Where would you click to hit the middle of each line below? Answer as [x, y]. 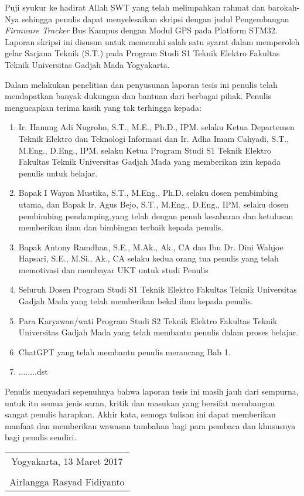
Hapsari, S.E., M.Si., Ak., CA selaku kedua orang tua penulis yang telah [148, 258]
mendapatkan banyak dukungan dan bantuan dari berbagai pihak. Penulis [138, 96]
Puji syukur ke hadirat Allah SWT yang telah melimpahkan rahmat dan [135, 7]
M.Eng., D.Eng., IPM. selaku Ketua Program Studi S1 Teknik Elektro [145, 150]
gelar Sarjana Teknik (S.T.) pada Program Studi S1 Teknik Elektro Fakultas [142, 53]
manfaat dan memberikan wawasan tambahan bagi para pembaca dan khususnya [150, 425]
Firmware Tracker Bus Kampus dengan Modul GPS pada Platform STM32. [141, 30]
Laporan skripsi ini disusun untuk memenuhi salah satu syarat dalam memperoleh [152, 41]
